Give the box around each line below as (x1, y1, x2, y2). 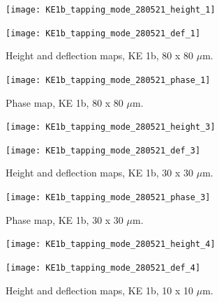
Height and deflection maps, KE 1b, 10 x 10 (6, 282, 193, 297)
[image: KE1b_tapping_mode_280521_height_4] (6, 239, 216, 250)
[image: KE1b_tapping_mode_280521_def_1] (6, 28, 201, 38)
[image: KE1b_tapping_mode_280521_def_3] (6, 145, 201, 156)
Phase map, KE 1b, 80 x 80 (6, 95, 123, 110)
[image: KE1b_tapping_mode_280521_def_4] (6, 262, 201, 273)
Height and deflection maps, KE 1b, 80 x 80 (6, 48, 193, 63)
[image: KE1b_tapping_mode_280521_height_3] (6, 122, 216, 133)
